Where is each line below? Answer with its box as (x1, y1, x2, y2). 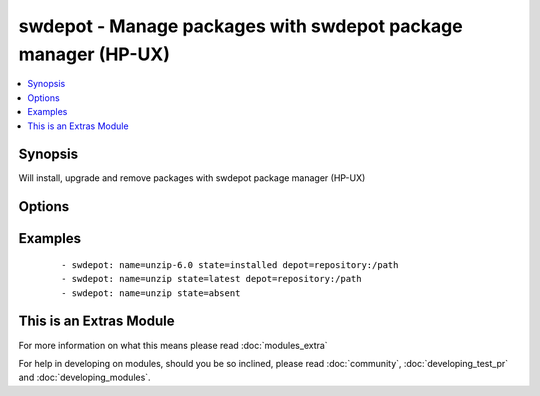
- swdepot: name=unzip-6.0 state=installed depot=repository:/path (61, 259, 399, 270)
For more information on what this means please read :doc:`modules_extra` (18, 339, 329, 351)
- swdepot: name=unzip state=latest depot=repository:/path (61, 273, 362, 285)
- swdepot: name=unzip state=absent (61, 287, 241, 299)
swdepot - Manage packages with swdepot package (18, 15, 464, 37)
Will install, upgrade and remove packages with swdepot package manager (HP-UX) (18, 172, 366, 184)
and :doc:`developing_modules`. (18, 371, 151, 384)
